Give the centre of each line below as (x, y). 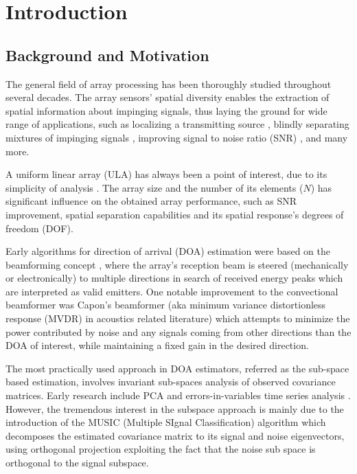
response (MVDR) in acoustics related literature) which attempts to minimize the (178, 318)
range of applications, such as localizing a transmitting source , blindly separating (177, 124)
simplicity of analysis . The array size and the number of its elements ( (154, 187)
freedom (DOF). (39, 228)
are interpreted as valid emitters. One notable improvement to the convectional (172, 291)
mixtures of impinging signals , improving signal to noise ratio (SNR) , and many (177, 137)
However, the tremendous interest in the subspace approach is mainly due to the (175, 408)
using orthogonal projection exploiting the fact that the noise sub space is (161, 449)
